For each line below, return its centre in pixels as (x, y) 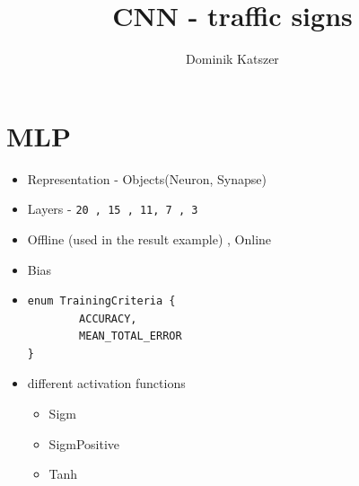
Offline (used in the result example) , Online (149, 239)
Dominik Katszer (232, 59)
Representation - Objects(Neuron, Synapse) (147, 178)
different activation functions (106, 383)
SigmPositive (84, 443)
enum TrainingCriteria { (101, 301)
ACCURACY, (108, 318)
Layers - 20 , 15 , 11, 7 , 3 (113, 209)
